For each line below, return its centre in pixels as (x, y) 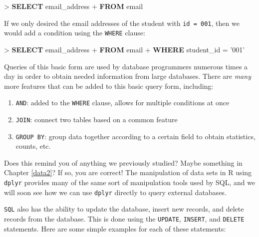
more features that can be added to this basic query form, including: (109, 86)
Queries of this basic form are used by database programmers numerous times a (126, 66)
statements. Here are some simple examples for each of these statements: (115, 228)
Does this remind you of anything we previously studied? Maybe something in (123, 162)
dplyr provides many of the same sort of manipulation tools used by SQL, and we (130, 182)
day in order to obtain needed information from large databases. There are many (128, 76)
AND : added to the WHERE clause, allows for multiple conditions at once (123, 103)
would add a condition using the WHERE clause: (75, 33)
